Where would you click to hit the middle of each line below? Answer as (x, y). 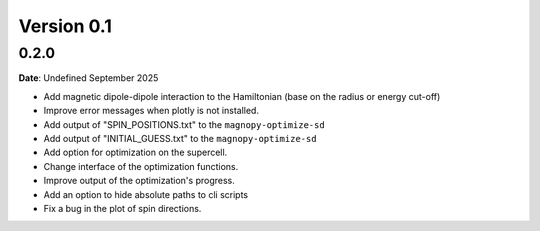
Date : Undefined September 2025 (88, 78)
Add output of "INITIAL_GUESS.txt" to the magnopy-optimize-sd (180, 138)
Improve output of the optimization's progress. (139, 181)
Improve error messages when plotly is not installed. (151, 111)
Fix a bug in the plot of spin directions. (122, 208)
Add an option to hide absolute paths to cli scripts (146, 194)
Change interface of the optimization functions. (141, 166)
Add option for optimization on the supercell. (135, 152)
